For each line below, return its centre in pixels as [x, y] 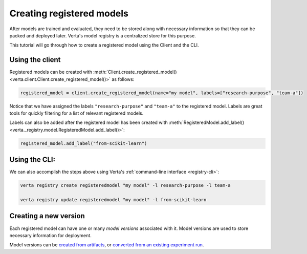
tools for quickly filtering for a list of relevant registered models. [76, 113]
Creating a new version [47, 216]
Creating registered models [69, 13]
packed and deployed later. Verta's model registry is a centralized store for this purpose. [103, 35]
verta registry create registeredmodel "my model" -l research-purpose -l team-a [126, 185]
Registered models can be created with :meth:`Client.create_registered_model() [93, 72]
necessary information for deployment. [50, 235]
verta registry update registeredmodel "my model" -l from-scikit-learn [113, 200]
